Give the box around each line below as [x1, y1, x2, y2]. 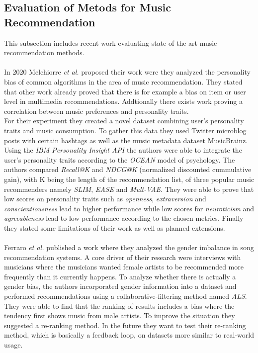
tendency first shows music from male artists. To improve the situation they [4, 310, 235, 321]
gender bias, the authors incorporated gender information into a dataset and [4, 281, 237, 291]
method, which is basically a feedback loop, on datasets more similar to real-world [4, 330, 254, 340]
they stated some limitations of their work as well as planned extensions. [4, 222, 225, 233]
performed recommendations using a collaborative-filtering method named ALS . [4, 291, 247, 301]
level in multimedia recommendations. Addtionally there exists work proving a [4, 96, 243, 106]
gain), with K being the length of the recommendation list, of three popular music [4, 174, 255, 184]
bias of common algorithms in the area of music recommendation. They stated [4, 76, 243, 87]
